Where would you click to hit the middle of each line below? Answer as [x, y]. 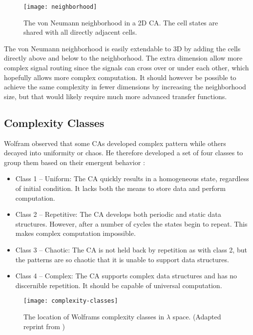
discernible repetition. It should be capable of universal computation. [119, 285]
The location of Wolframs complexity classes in [94, 316]
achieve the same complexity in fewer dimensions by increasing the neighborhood [125, 87]
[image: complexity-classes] [71, 301]
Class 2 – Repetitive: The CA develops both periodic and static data [118, 214]
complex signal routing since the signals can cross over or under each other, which [126, 68]
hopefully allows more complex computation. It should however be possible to [120, 77]
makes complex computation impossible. [75, 233]
